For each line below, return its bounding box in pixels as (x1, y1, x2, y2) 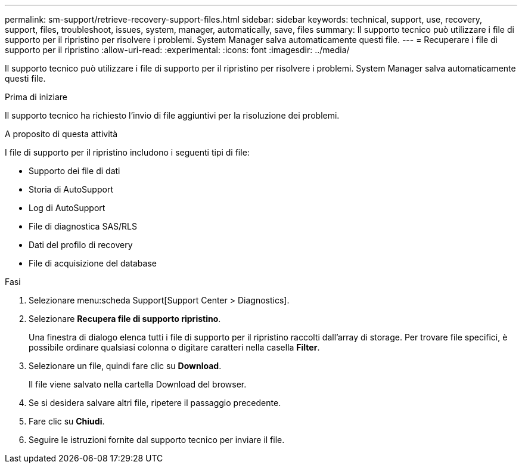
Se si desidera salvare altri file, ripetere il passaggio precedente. (29, 398, 281, 408)
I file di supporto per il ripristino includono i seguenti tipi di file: (5, 147, 250, 157)
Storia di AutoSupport (29, 184, 113, 194)
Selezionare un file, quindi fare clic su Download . (29, 361, 222, 371)
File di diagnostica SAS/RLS (29, 221, 137, 231)
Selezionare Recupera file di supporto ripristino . (29, 314, 221, 324)
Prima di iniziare (5, 92, 67, 102)
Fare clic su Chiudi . (29, 416, 105, 426)
